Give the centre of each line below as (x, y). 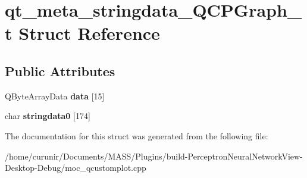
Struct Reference (89, 33)
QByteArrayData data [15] (55, 96)
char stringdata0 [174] (48, 116)
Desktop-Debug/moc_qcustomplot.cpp (76, 168)
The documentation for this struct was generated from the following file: (137, 135)
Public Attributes (60, 71)
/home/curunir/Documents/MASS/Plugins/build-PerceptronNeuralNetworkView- (154, 156)
